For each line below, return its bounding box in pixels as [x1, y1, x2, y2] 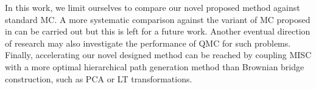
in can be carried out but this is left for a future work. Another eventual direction [5, 25, 311, 38]
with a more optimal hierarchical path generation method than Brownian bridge [5, 60, 304, 73]
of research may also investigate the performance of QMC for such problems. [5, 36, 291, 49]
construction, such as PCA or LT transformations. [5, 72, 192, 85]
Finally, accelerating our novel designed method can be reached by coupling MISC [5, 48, 312, 61]
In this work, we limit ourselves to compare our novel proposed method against [5, 1, 300, 13]
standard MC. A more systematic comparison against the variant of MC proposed [5, 13, 311, 25]
